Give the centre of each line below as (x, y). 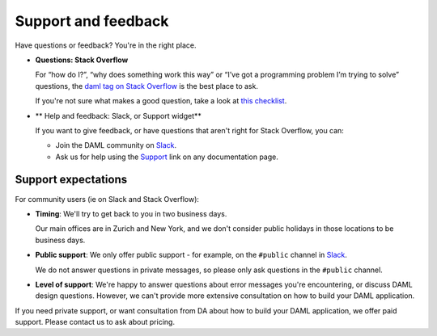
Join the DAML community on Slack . (116, 145)
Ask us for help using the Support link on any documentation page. (167, 157)
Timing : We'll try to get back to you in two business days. (131, 213)
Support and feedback (92, 21)
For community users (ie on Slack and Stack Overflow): (107, 199)
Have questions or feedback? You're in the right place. (106, 45)
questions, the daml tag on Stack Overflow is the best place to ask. (147, 86)
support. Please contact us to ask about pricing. (95, 322)
